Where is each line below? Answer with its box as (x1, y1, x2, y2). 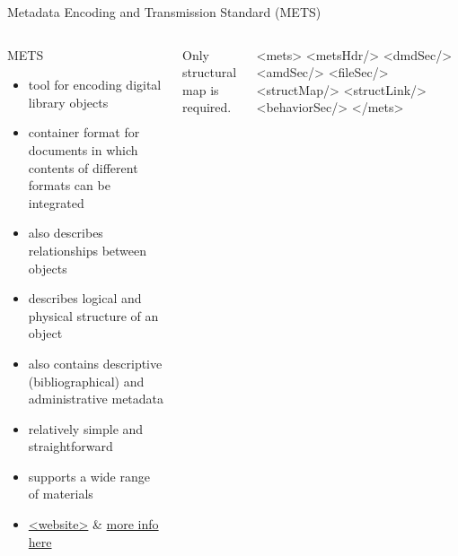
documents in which (28, 140, 138, 159)
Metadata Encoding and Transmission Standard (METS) (7, 3, 321, 21)
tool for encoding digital (28, 75, 162, 94)
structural (182, 63, 237, 82)
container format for (28, 123, 140, 142)
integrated (28, 193, 84, 212)
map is (182, 80, 219, 99)
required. (182, 98, 232, 117)
